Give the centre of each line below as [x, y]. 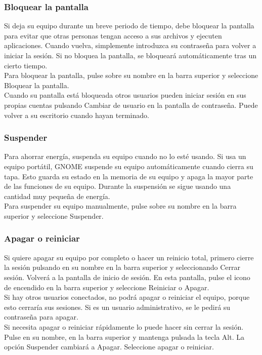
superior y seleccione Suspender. [54, 215]
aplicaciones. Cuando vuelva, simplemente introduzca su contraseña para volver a [130, 45]
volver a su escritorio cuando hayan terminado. [77, 115]
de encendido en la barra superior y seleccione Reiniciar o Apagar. [107, 287]
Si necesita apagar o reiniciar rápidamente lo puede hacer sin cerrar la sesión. [124, 326]
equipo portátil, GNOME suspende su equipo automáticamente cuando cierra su [129, 166]
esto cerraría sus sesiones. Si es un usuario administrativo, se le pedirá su [117, 307]
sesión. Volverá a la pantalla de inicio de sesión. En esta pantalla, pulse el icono [127, 277]
